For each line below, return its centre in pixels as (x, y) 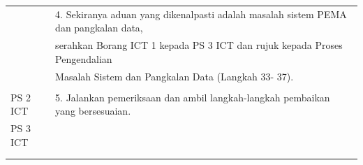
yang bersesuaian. (93, 111)
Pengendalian (84, 58)
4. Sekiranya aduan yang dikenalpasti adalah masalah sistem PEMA (201, 14)
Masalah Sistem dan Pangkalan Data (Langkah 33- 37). (175, 76)
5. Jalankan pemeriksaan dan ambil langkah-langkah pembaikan (193, 97)
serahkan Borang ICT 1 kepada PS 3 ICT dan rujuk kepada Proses (199, 45)
